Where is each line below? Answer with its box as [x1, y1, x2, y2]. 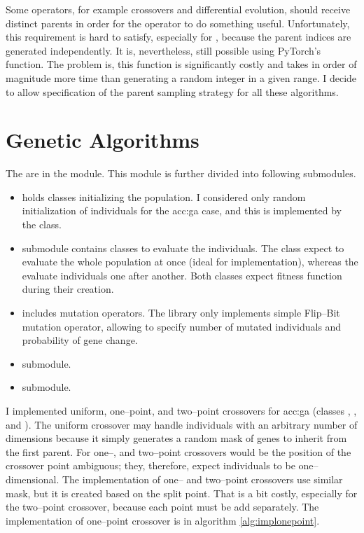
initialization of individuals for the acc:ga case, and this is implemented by [22, 203, 342, 218]
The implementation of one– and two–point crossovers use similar [62, 471, 343, 486]
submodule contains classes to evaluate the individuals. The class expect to [22, 240, 344, 255]
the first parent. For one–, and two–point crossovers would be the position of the [6, 444, 351, 459]
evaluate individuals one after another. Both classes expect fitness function [22, 268, 342, 282]
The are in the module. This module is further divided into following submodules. [6, 166, 356, 181]
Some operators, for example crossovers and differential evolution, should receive [6, 2, 351, 16]
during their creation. [22, 282, 114, 296]
